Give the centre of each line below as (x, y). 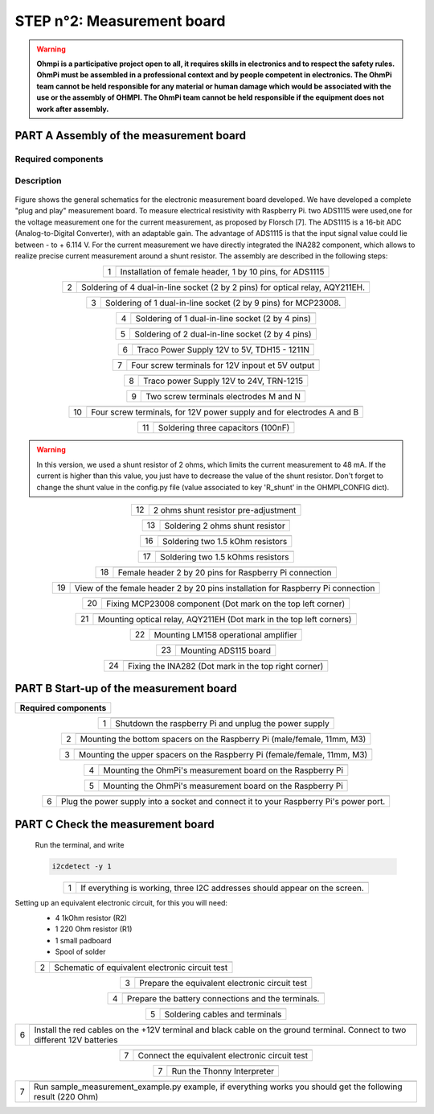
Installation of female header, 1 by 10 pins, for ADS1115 (222, 272)
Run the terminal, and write (80, 845)
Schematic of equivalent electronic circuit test (141, 968)
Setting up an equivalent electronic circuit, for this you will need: (121, 903)
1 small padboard (83, 940)
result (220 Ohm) (66, 1097)
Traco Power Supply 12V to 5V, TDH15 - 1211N (223, 350)
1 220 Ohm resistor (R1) (94, 929)
